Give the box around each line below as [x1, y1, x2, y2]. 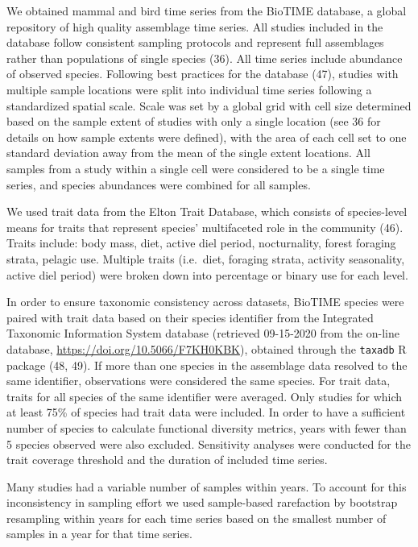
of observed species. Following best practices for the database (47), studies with [6, 65, 399, 82]
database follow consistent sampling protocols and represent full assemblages [6, 34, 384, 51]
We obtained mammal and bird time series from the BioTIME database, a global [6, 2, 407, 19]
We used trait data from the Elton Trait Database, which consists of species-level [6, 203, 408, 220]
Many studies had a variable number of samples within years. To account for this [6, 478, 407, 495]
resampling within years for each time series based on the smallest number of [6, 509, 387, 526]
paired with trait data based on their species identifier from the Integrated [6, 309, 374, 325]
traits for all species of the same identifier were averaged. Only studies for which [6, 387, 403, 404]
